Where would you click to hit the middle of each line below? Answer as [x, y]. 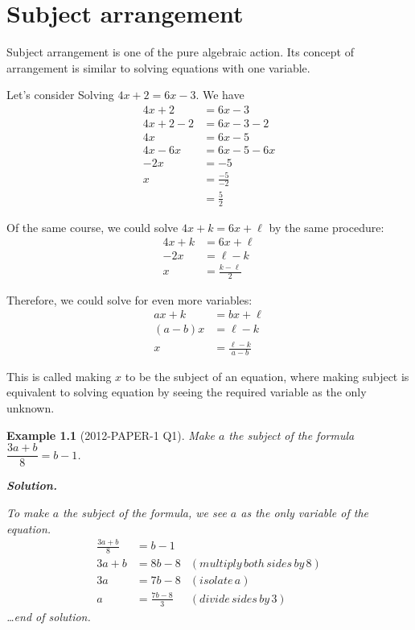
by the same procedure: [327, 227]
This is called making [59, 376]
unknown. [31, 408]
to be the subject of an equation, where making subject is [267, 376]
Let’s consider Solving [60, 95]
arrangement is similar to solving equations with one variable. [158, 67]
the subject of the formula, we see [145, 512]
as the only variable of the [304, 512]
